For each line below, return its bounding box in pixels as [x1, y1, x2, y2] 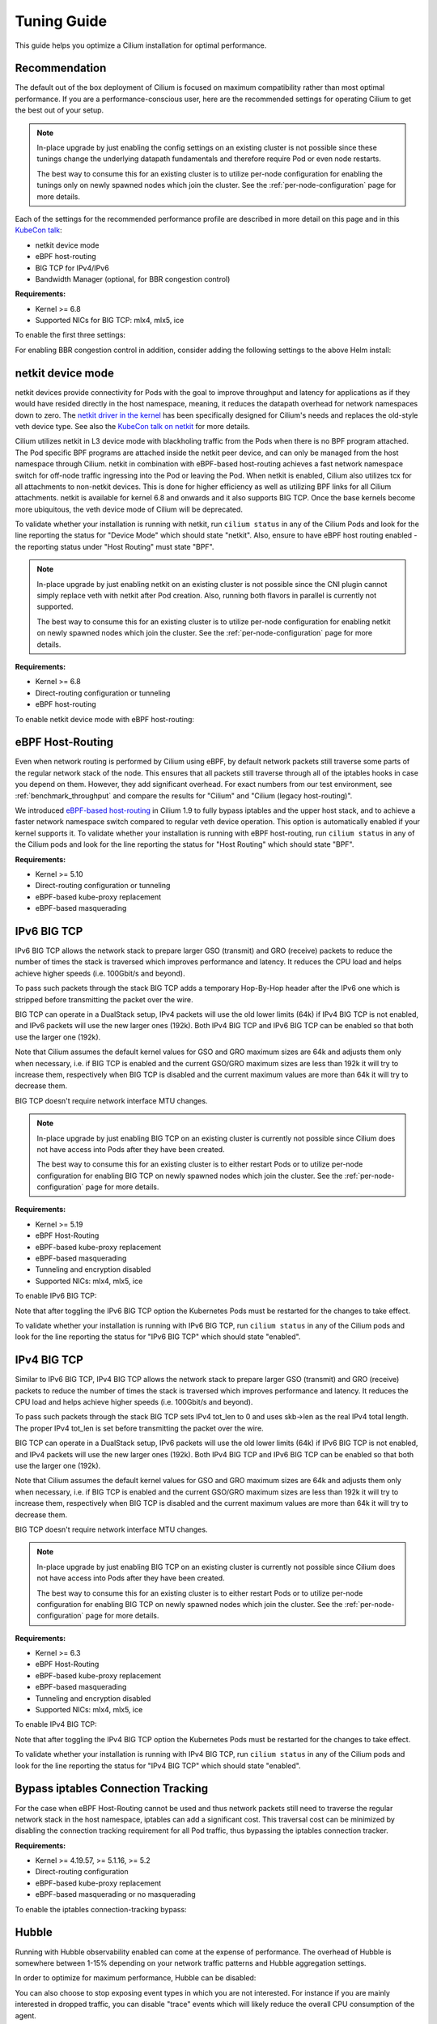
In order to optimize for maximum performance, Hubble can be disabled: [15, 1973, 257, 1983]
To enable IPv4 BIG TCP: [15, 1720, 97, 1729]
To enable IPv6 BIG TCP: [15, 1291, 97, 1301]
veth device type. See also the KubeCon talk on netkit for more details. [15, 421, 251, 431]
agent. [15, 2010, 36, 2020]
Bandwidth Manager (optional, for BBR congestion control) [35, 274, 231, 283]
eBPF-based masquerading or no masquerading [35, 1890, 196, 1899]
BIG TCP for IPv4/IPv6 [35, 263, 109, 273]
